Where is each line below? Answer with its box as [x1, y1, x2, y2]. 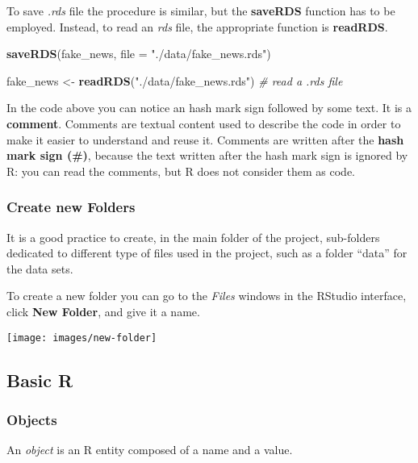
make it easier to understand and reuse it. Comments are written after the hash [6, 131, 404, 148]
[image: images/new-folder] [6, 332, 157, 344]
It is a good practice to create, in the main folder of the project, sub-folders [6, 228, 380, 245]
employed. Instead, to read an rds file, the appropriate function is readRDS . [6, 18, 388, 35]
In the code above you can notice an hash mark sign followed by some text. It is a [6, 99, 412, 116]
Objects [6, 409, 57, 429]
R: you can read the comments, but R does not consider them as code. [6, 162, 355, 179]
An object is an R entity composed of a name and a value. [6, 441, 293, 458]
